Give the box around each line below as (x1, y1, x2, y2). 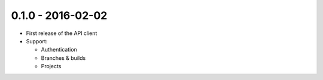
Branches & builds (41, 54, 86, 62)
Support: (26, 37, 48, 44)
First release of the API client (26, 30, 97, 37)
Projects (41, 63, 62, 70)
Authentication (41, 46, 77, 53)
